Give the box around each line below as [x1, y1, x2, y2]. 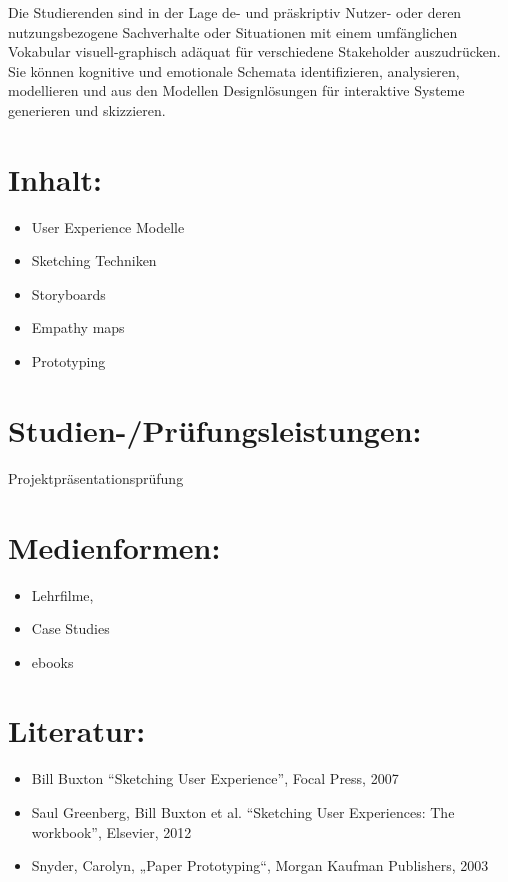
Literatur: [8, 710, 146, 751]
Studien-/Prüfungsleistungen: [8, 409, 422, 450]
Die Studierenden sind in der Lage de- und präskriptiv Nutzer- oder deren [8, 2, 462, 22]
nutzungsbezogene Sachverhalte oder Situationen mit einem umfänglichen [8, 21, 458, 42]
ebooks [31, 651, 74, 672]
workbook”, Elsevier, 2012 [31, 821, 192, 842]
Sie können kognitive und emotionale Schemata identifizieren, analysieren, [8, 60, 460, 81]
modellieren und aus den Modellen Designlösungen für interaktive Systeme [8, 80, 465, 101]
